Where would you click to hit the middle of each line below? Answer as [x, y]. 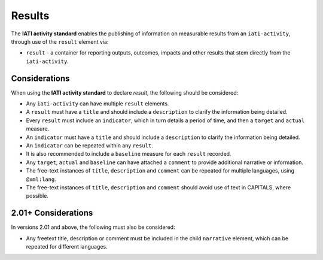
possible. [37, 196]
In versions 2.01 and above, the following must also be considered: [93, 227]
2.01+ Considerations [52, 213]
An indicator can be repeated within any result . [90, 145]
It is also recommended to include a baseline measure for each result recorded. [129, 154]
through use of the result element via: [60, 41]
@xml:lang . [41, 179]
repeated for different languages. [67, 247]
